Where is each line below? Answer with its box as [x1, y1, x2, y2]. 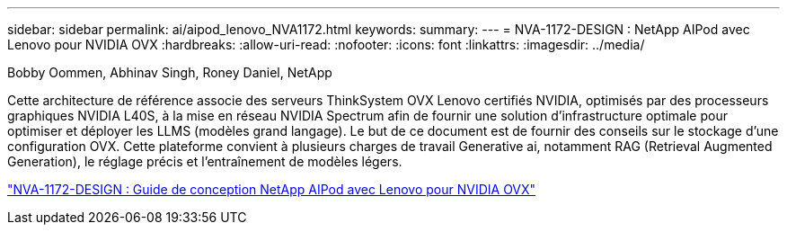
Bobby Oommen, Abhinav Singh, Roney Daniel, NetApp [7, 65, 332, 80]
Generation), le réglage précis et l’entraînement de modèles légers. [7, 154, 402, 169]
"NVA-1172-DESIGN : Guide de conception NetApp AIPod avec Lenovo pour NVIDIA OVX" [7, 182, 536, 197]
